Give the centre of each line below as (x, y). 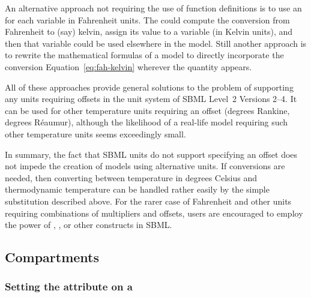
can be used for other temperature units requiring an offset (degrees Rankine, (147, 110)
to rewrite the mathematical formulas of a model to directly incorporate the (144, 55)
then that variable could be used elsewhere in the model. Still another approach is (156, 43)
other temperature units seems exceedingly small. (95, 133)
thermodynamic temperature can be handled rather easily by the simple (137, 189)
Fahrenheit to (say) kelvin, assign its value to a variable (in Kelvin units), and (149, 31)
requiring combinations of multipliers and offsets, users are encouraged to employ (154, 213)
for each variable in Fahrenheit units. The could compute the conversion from (147, 19)
